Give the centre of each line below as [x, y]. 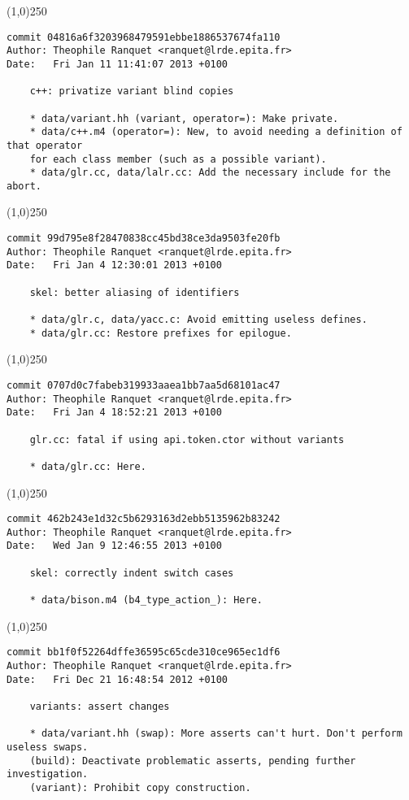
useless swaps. [48, 747]
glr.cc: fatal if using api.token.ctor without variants [187, 439]
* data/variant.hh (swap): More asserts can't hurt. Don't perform [216, 734]
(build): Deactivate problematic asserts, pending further [193, 761]
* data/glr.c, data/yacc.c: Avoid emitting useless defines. [198, 320]
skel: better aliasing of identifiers [135, 292]
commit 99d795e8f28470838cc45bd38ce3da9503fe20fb [144, 239]
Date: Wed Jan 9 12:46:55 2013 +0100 [114, 546]
